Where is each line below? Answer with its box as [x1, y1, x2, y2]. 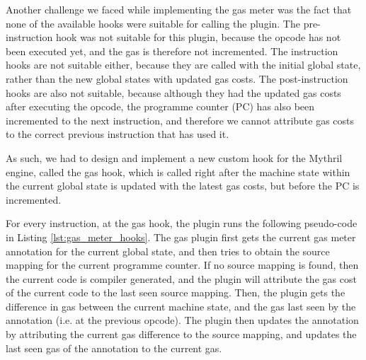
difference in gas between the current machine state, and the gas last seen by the [6, 298, 356, 313]
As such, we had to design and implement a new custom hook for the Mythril [6, 150, 343, 165]
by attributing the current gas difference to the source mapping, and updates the [6, 327, 357, 342]
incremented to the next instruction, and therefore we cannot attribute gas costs [6, 112, 355, 127]
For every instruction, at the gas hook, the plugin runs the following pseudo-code [6, 216, 358, 231]
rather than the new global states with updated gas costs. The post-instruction [6, 71, 348, 86]
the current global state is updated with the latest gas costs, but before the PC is [6, 178, 360, 193]
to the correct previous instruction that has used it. [6, 127, 229, 141]
